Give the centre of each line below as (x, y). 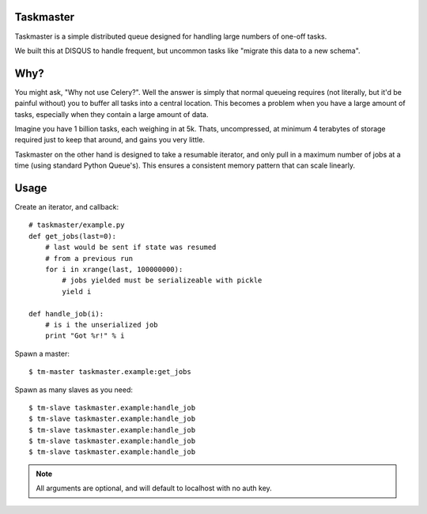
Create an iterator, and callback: (67, 207)
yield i (77, 291)
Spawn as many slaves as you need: (74, 389)
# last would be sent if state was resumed (130, 248)
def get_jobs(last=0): (73, 236)
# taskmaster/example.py (77, 225)
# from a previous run (89, 258)
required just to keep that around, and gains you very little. (110, 140)
